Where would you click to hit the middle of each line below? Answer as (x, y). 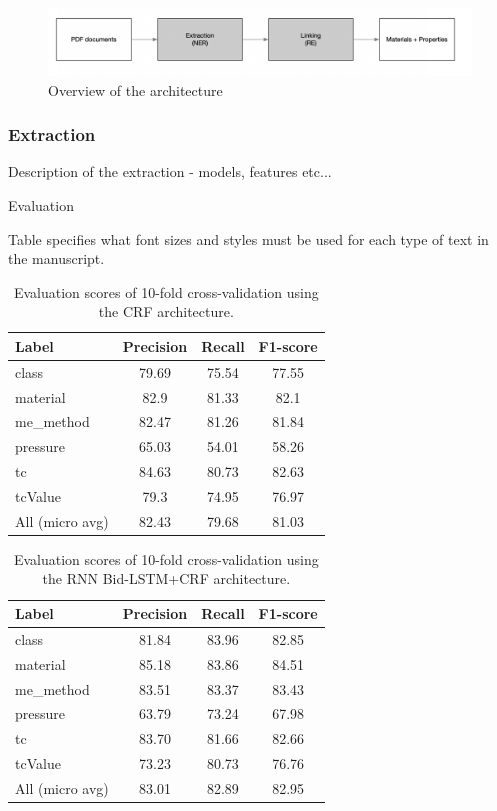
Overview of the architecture (135, 89)
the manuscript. (56, 258)
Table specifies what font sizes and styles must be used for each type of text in (248, 238)
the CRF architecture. (166, 311)
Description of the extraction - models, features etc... (170, 171)
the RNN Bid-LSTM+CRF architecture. (166, 578)
